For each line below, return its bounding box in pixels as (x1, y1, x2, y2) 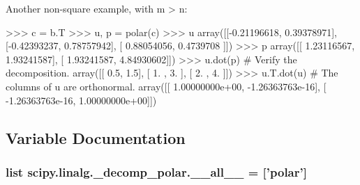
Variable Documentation (6, 127, 186, 148)
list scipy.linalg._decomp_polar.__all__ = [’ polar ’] (6, 163, 307, 180)
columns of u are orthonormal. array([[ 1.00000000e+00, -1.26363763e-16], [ (6, 79, 327, 93)
